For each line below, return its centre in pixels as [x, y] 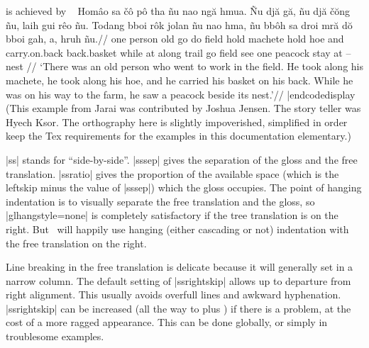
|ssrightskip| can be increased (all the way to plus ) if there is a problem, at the [178, 308]
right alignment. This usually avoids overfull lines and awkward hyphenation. [174, 294]
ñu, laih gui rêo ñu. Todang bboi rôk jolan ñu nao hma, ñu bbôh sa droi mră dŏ [179, 24]
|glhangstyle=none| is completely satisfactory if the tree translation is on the [172, 215]
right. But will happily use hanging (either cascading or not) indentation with [177, 229]
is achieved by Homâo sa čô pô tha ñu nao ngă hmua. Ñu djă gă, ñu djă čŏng [178, 11]
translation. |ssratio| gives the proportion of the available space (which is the [172, 173]
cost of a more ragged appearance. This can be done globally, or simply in [167, 322]
